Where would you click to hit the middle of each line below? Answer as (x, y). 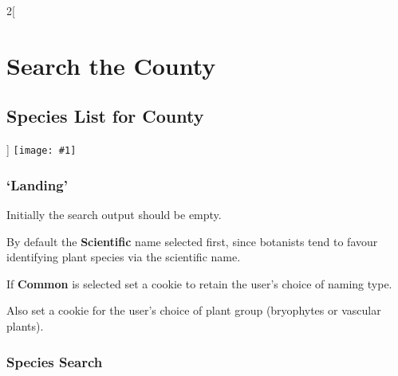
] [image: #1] (41, 149)
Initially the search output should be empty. (114, 215)
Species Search (55, 361)
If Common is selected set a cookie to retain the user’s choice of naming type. (199, 283)
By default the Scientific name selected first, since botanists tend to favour (192, 241)
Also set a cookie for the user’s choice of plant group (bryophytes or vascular (194, 310)
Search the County (111, 65)
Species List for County (105, 116)
